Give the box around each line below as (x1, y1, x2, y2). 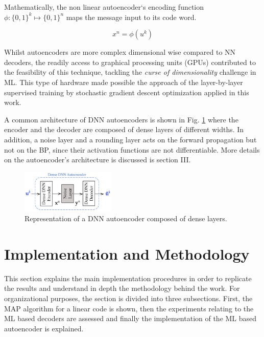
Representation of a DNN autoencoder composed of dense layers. (25, 213, 227, 224)
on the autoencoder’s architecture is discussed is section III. (4, 154, 191, 165)
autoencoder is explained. (4, 323, 84, 333)
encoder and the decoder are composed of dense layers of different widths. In (4, 124, 244, 135)
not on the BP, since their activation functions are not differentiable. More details (4, 144, 260, 155)
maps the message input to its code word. (66, 11, 197, 22)
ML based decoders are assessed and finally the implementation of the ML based (4, 313, 257, 324)
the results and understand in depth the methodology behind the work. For (4, 283, 240, 293)
